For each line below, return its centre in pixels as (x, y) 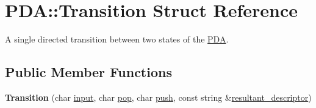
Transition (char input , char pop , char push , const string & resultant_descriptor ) (158, 97)
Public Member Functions (88, 72)
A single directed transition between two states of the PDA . (117, 39)
